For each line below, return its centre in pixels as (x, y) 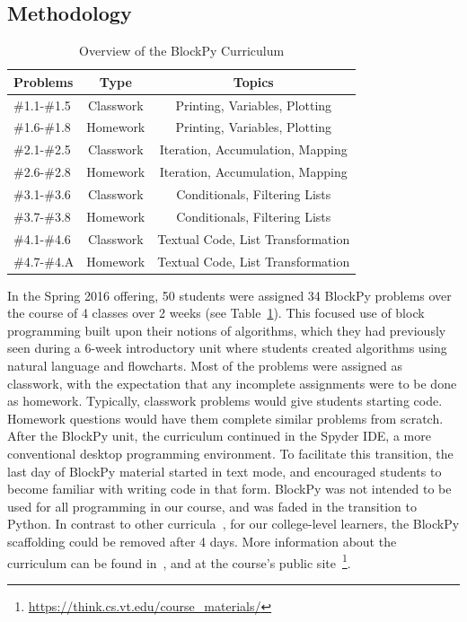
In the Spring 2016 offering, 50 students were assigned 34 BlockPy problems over (229, 295)
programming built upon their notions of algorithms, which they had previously (227, 330)
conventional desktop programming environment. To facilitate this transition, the (230, 453)
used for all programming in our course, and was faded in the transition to (212, 506)
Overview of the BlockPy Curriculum (182, 51)
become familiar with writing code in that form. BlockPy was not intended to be (229, 489)
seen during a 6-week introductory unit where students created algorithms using (227, 348)
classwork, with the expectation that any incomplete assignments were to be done (232, 383)
